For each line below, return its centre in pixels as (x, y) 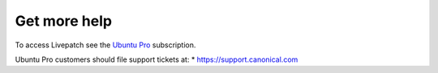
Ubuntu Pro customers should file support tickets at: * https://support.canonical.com (157, 59)
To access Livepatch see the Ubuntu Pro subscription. (105, 45)
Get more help (64, 21)
